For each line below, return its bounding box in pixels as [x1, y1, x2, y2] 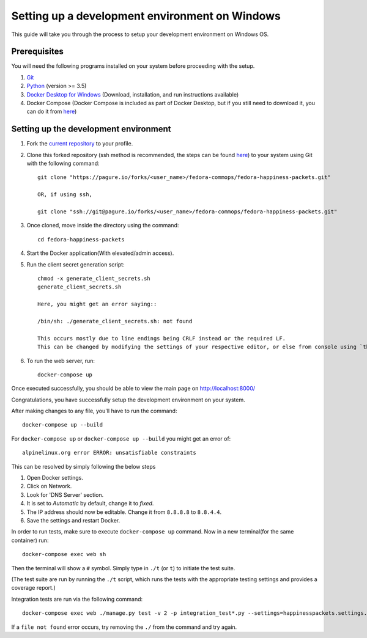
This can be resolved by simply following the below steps [11, 463, 156, 470]
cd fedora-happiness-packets [37, 236, 125, 243]
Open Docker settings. [26, 474, 84, 482]
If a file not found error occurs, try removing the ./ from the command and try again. [11, 623, 237, 631]
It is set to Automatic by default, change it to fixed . [26, 500, 154, 507]
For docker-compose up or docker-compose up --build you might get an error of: [11, 435, 231, 442]
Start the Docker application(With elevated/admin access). [26, 249, 174, 257]
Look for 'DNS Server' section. [26, 491, 104, 498]
